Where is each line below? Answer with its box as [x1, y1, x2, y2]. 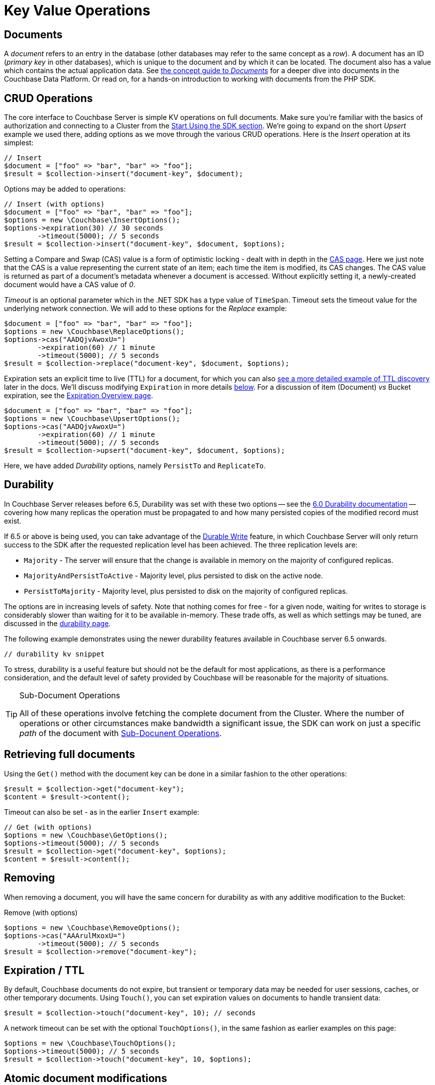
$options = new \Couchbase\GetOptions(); [4, 831, 168, 839]
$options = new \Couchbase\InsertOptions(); [4, 216, 181, 224]
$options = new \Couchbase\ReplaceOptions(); [4, 327, 185, 336]
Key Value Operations [4, 2, 150, 19]
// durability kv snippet [4, 650, 105, 658]
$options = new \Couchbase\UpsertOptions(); [4, 415, 181, 423]
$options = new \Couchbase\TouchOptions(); [4, 1039, 176, 1048]
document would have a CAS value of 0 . [4, 280, 136, 289]
